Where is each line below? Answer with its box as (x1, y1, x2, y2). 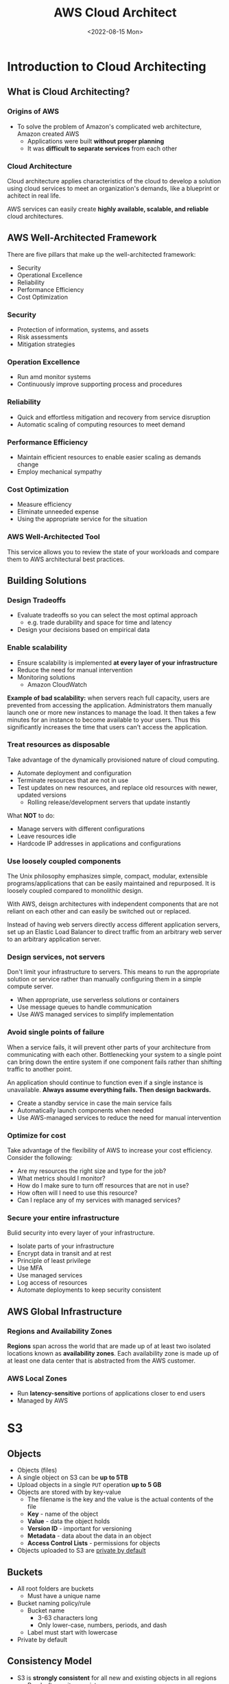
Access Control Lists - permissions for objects (27, 1539, 160, 1547)
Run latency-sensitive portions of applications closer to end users (16, 1389, 206, 1398)
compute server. (7, 982, 53, 990)
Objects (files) (16, 1466, 58, 1475)
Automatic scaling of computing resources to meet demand (16, 420, 185, 429)
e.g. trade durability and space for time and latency (27, 618, 172, 626)
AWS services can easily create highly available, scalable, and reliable (7, 205, 209, 213)
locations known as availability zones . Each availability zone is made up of (7, 1349, 219, 1357)
